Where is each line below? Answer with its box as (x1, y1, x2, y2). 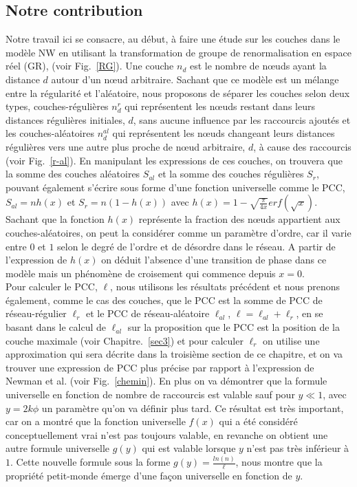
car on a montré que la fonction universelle (6, 414, 186, 429)
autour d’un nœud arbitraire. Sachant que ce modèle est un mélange (51, 72, 339, 86)
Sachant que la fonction (6, 212, 105, 226)
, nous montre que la (235, 455, 323, 469)
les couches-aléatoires (6, 126, 94, 140)
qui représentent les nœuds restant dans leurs (125, 99, 315, 113)
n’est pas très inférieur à (246, 441, 349, 455)
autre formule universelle (6, 441, 110, 455)
